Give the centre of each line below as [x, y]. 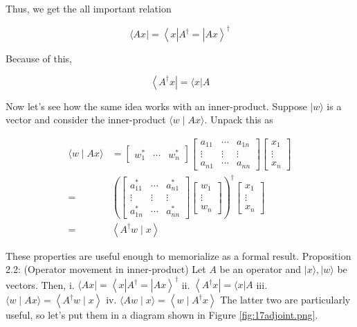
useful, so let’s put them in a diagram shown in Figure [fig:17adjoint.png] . [162, 315]
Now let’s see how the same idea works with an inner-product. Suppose [156, 106]
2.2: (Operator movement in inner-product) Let [106, 269]
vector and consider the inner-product [86, 120]
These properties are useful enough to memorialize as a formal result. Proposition [178, 255]
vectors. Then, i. [40, 284]
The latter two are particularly [285, 300]
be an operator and [260, 269]
